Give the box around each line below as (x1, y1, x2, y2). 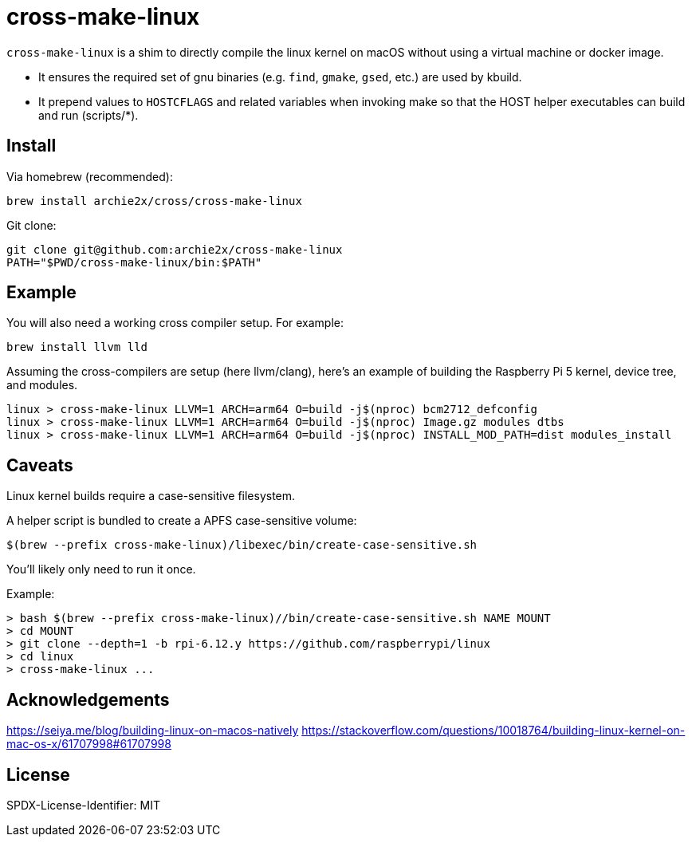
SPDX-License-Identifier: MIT (6, 798, 160, 812)
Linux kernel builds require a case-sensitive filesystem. (6, 489, 296, 503)
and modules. (6, 378, 78, 392)
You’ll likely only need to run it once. (6, 562, 196, 577)
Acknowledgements (6, 689, 170, 710)
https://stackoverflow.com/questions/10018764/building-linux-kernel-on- (301, 723, 686, 738)
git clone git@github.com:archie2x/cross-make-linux (6, 242, 343, 256)
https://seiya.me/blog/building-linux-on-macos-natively (6, 723, 299, 738)
